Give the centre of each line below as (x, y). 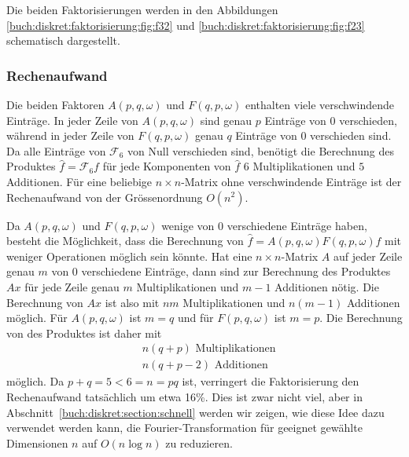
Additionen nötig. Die (327, 286)
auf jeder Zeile (368, 256)
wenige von (188, 225)
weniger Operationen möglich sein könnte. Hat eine (129, 256)
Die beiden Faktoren (55, 104)
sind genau (226, 120)
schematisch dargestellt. (63, 40)
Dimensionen (37, 442)
